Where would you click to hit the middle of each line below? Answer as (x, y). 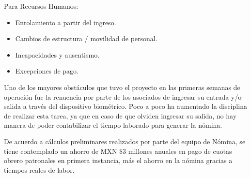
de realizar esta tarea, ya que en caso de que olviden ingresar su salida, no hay (120, 115)
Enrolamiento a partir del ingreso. (66, 22)
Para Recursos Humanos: (41, 6)
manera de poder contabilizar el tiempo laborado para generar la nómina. (113, 125)
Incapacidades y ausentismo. (57, 54)
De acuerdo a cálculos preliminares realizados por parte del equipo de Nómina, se (125, 141)
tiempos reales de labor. (39, 170)
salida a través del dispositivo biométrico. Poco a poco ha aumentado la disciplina (125, 106)
